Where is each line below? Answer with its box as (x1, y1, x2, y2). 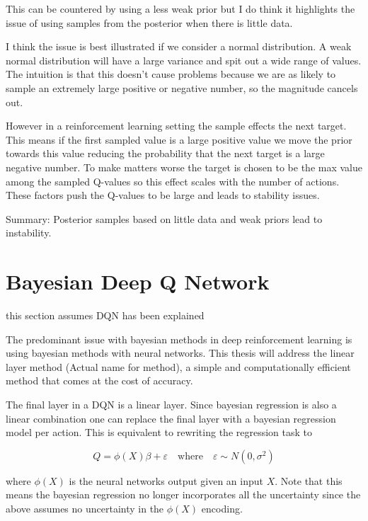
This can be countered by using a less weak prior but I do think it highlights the (6, 1, 355, 16)
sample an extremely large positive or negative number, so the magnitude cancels (6, 80, 358, 95)
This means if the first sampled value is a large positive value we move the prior (6, 132, 352, 147)
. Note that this (275, 473, 343, 488)
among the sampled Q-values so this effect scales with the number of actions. (6, 173, 340, 188)
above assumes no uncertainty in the (6, 500, 164, 515)
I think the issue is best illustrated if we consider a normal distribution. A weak (6, 39, 352, 54)
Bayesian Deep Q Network (6, 267, 270, 296)
